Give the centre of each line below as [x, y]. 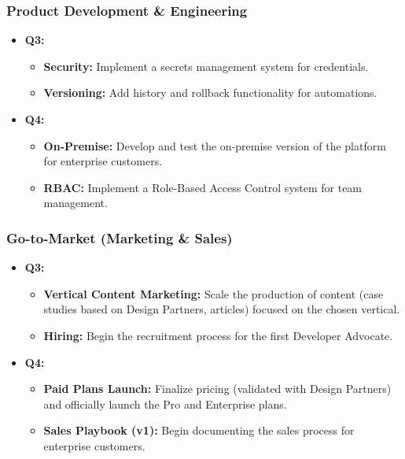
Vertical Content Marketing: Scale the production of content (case [214, 293]
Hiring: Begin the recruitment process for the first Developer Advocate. [218, 335]
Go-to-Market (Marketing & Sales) [120, 237]
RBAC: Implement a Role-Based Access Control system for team [203, 187]
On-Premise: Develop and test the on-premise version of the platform [215, 145]
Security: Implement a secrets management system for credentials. [206, 66]
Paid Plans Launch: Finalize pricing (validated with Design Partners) [217, 389]
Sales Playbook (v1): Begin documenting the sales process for [199, 430]
